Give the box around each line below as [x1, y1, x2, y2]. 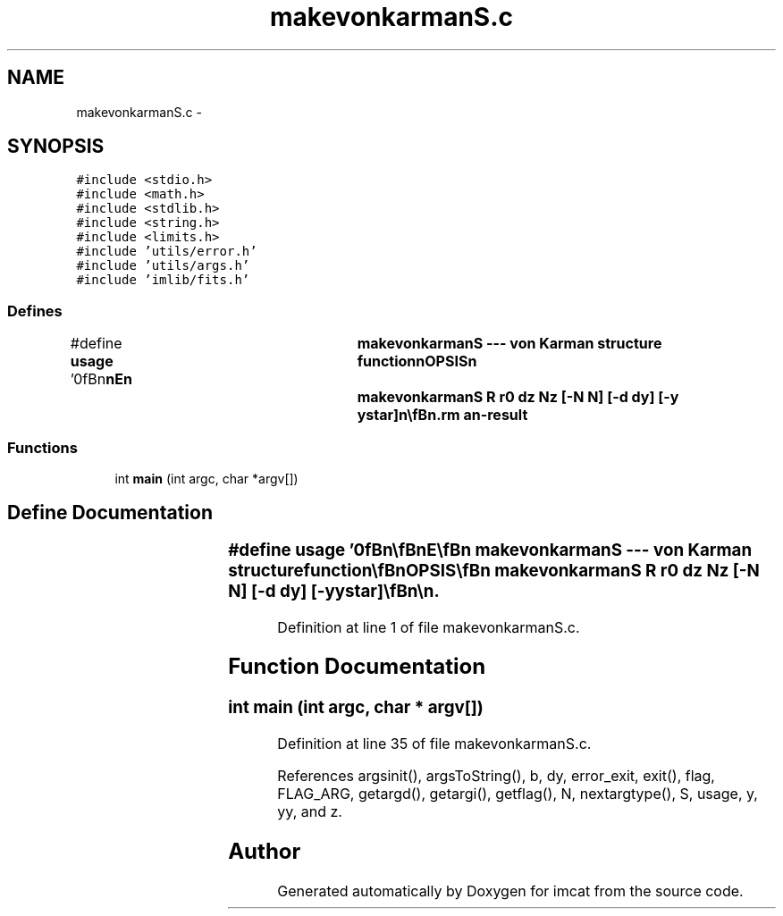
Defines [7, 301, 63, 320]
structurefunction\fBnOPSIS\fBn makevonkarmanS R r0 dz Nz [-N [228, 559, 760, 581]
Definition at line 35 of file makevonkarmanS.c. [277, 735, 592, 753]
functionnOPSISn [357, 352, 477, 371]
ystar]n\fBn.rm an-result [357, 406, 528, 424]
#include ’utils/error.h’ [76, 244, 257, 259]
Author [228, 837, 301, 864]
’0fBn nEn [70, 370, 132, 389]
